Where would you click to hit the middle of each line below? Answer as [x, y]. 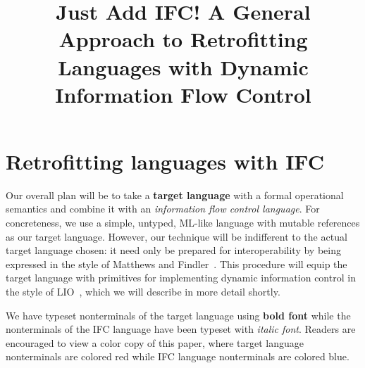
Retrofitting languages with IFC [165, 161]
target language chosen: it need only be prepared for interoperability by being [173, 250]
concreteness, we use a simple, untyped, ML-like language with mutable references [183, 223]
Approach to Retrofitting [183, 39]
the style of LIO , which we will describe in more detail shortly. [143, 292]
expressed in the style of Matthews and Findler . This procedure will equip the [177, 264]
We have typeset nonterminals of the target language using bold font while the [178, 315]
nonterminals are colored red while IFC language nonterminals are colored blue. [178, 356]
